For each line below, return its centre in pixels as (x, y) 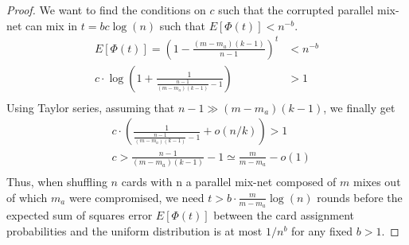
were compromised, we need (136, 197)
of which (27, 197)
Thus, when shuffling (57, 182)
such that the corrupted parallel (296, 10)
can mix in (52, 25)
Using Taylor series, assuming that (91, 107)
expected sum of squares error (80, 215)
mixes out (377, 182)
